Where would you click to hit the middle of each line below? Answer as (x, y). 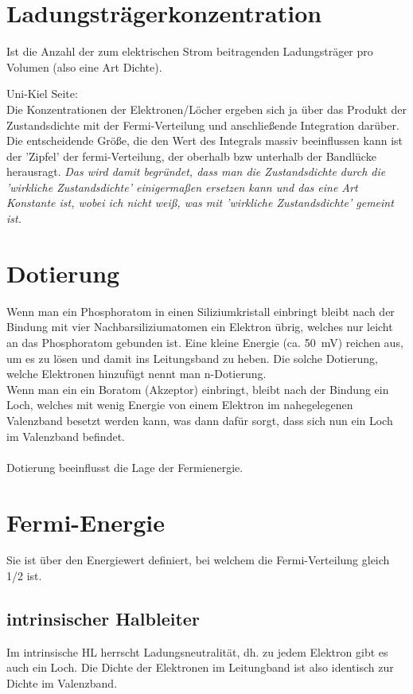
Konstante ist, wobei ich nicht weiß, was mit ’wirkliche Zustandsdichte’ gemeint (200, 203)
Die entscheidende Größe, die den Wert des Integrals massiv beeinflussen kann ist (205, 140)
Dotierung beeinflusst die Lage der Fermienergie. (125, 467)
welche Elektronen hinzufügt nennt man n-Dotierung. (136, 374)
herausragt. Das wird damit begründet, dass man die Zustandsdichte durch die (196, 172)
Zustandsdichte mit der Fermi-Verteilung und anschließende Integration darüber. (203, 125)
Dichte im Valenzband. (62, 683)
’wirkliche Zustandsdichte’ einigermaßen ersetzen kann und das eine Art (182, 187)
